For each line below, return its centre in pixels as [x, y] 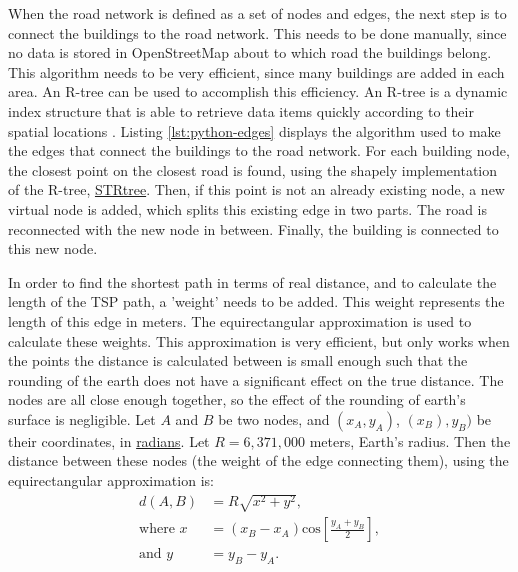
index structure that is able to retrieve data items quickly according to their [241, 110]
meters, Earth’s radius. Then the [410, 440]
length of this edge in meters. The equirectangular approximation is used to [240, 320]
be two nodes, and [274, 418]
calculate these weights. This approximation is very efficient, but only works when [259, 340]
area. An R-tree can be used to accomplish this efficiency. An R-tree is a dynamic [258, 91]
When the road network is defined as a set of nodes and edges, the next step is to [257, 13]
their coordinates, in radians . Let [109, 440]
